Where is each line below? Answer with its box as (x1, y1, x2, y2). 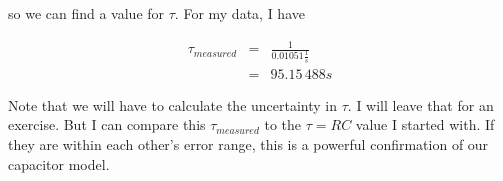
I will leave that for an (356, 94, 494, 115)
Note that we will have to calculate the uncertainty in (8, 94, 338, 115)
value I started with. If (355, 114, 495, 135)
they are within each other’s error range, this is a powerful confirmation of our (8, 133, 489, 154)
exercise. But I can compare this (8, 114, 206, 135)
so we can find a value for (8, 3, 165, 23)
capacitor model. (8, 153, 110, 174)
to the (264, 114, 302, 135)
